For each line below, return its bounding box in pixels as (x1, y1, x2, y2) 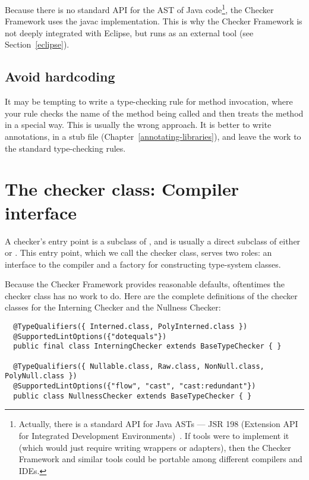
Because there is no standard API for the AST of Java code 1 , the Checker (5, 2, 274, 15)
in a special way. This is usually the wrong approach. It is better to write (5, 118, 272, 131)
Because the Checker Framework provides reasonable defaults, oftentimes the (5, 278, 285, 290)
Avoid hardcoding (5, 67, 115, 86)
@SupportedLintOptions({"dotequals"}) (13, 332, 167, 341)
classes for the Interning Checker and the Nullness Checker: (5, 301, 221, 313)
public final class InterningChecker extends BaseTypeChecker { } (13, 342, 282, 351)
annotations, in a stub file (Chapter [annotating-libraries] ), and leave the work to (5, 130, 301, 143)
